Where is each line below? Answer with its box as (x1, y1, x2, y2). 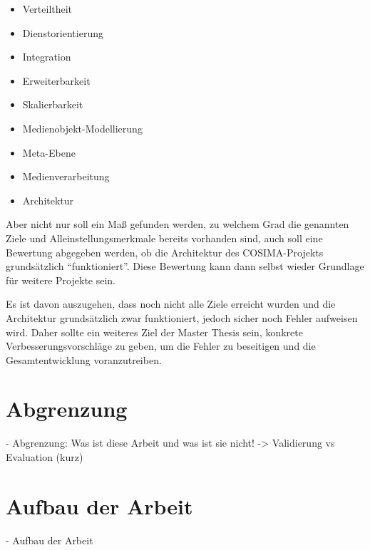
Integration (22, 49, 71, 64)
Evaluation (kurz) (6, 450, 83, 464)
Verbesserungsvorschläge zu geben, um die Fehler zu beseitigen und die (6, 338, 316, 353)
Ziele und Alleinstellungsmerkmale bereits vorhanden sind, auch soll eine (6, 230, 323, 245)
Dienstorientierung (22, 25, 103, 40)
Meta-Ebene (22, 145, 76, 160)
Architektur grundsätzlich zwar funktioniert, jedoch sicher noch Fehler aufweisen (6, 310, 358, 325)
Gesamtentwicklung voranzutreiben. (6, 352, 162, 367)
